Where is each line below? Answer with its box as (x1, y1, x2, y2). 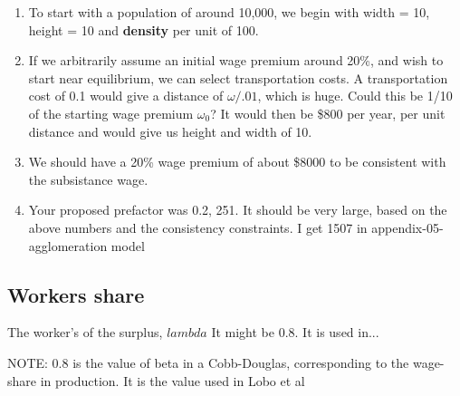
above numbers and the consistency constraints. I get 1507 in (28, 217, 368, 237)
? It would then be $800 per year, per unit (210, 103, 446, 122)
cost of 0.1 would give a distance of (28, 86, 224, 105)
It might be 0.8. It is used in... (211, 323, 379, 342)
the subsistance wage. (28, 169, 149, 188)
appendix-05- (371, 217, 444, 237)
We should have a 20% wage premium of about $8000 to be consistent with (28, 152, 446, 171)
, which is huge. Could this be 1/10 (257, 86, 453, 105)
